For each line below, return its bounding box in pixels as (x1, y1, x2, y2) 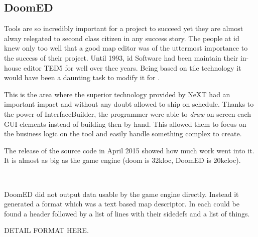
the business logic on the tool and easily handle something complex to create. (4, 128, 242, 139)
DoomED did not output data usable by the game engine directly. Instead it (4, 188, 239, 199)
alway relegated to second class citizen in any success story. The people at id (4, 33, 239, 43)
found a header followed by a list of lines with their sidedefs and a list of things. (4, 208, 250, 218)
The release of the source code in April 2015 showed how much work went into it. (4, 145, 254, 155)
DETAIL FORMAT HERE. (4, 225, 89, 235)
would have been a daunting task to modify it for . (4, 72, 160, 83)
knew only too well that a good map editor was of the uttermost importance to (4, 43, 248, 53)
